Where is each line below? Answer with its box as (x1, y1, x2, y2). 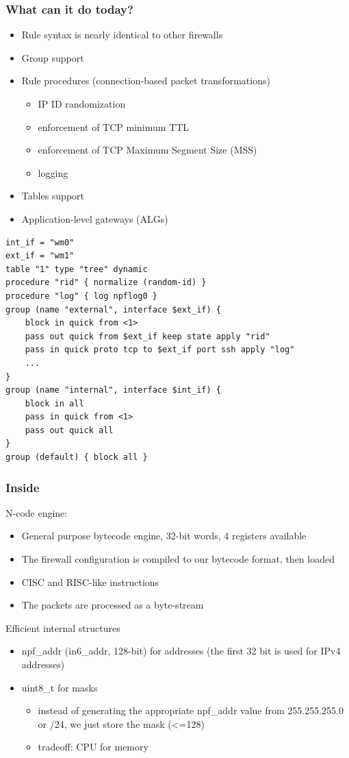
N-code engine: (5, 505, 68, 519)
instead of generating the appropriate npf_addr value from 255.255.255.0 (38, 703, 344, 718)
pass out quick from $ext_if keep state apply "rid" (25, 331, 270, 341)
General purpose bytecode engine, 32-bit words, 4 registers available (21, 528, 307, 543)
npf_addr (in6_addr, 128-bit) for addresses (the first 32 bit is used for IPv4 (21, 644, 341, 658)
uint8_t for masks (21, 680, 98, 694)
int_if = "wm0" (5, 237, 75, 247)
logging (38, 165, 68, 180)
